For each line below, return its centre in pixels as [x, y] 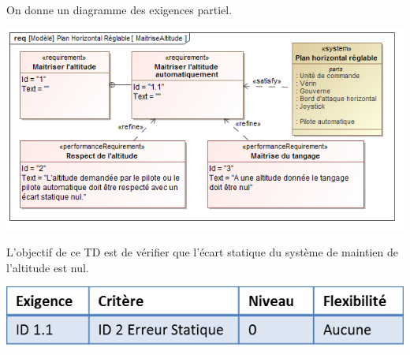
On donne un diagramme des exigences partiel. [119, 9]
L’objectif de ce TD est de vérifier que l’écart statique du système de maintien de [202, 252]
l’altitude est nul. [48, 267]
